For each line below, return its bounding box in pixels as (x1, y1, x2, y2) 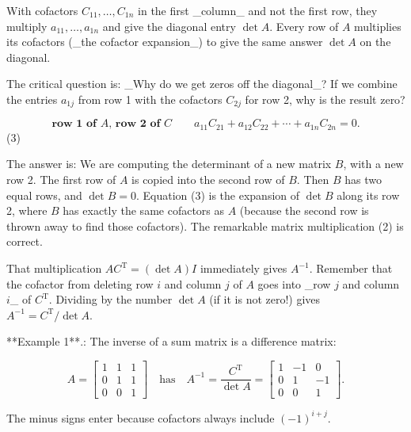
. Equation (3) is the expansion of (135, 186, 300, 203)
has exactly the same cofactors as (63, 202, 225, 219)
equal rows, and (6, 186, 82, 203)
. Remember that (309, 260, 393, 277)
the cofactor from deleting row (6, 275, 154, 292)
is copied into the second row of (131, 171, 285, 188)
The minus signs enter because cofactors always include (6, 409, 275, 426)
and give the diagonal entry (102, 17, 236, 34)
